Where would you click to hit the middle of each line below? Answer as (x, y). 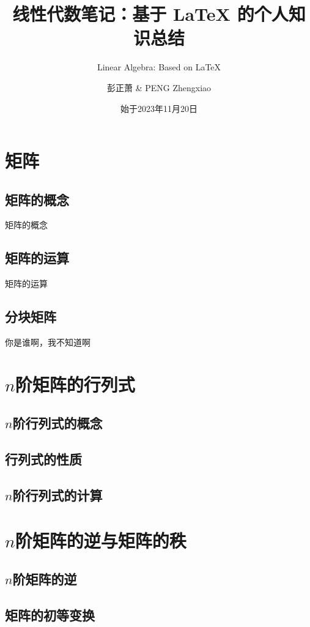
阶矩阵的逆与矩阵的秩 (101, 540)
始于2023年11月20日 (159, 108)
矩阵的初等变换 (50, 614)
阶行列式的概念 (57, 423)
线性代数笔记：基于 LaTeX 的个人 (150, 14)
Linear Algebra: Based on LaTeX (159, 67)
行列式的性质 (43, 459)
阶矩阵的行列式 (75, 384)
